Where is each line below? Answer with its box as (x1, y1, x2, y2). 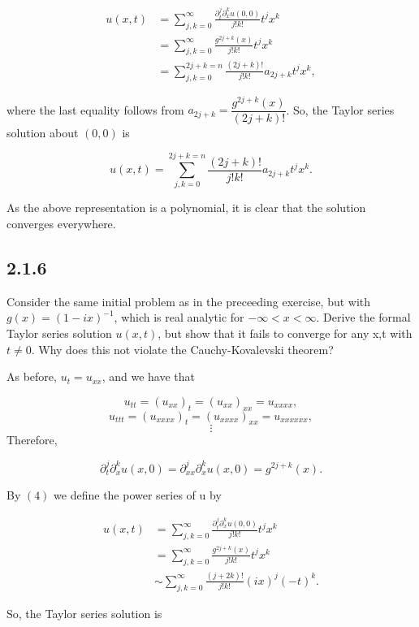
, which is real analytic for (114, 309, 244, 326)
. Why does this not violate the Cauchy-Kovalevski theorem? (31, 340, 334, 357)
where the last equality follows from (6, 101, 184, 118)
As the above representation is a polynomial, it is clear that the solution (6, 199, 366, 216)
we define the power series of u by (54, 486, 222, 503)
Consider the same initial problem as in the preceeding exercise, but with (6, 292, 371, 309)
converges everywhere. (6, 215, 116, 232)
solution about (6, 123, 79, 141)
